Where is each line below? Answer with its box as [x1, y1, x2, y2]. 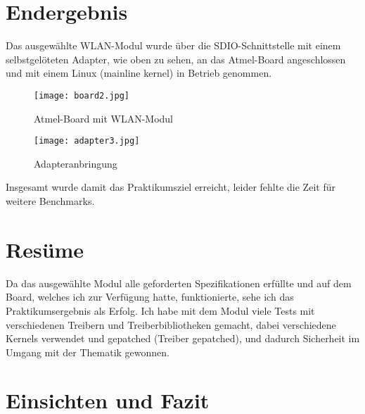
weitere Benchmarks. [6, 194, 95, 208]
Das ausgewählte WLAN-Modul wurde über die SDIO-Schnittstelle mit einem [6, 38, 341, 53]
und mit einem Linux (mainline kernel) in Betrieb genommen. [6, 65, 272, 80]
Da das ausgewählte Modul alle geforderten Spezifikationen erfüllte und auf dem [6, 275, 352, 290]
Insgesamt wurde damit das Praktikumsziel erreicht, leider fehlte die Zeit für [6, 180, 335, 194]
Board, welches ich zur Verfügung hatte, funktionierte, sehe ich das [6, 289, 294, 304]
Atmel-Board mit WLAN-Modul [34, 111, 173, 125]
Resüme [6, 234, 84, 263]
